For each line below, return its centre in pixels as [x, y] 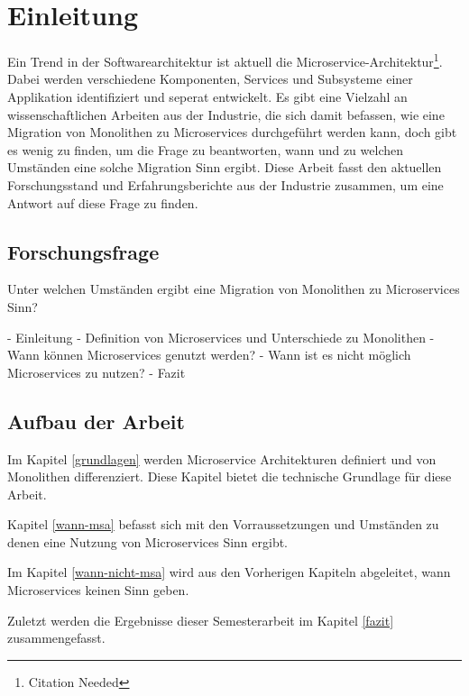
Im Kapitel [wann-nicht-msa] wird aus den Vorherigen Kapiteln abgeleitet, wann [229, 572]
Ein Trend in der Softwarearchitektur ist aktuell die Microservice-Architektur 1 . [225, 60]
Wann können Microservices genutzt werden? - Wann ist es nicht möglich [209, 355]
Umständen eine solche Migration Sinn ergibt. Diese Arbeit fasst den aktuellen [225, 167]
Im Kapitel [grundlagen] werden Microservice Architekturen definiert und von [222, 458]
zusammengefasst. [56, 638]
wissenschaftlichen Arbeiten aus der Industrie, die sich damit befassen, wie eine [226, 114]
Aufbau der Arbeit [96, 421]
